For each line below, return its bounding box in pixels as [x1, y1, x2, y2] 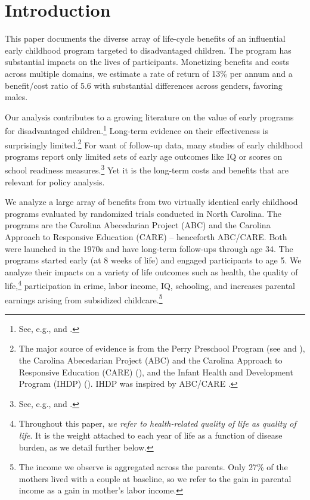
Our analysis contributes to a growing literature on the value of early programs [5, 110, 294, 123]
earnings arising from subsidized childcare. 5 [5, 291, 163, 306]
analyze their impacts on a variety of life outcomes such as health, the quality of [5, 265, 298, 278]
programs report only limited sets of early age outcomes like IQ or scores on [5, 150, 283, 162]
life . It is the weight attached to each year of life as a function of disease [18, 429, 283, 442]
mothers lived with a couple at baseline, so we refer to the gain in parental [18, 472, 292, 485]
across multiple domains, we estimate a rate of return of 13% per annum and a [5, 67, 293, 79]
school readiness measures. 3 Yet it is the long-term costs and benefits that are [5, 162, 289, 176]
